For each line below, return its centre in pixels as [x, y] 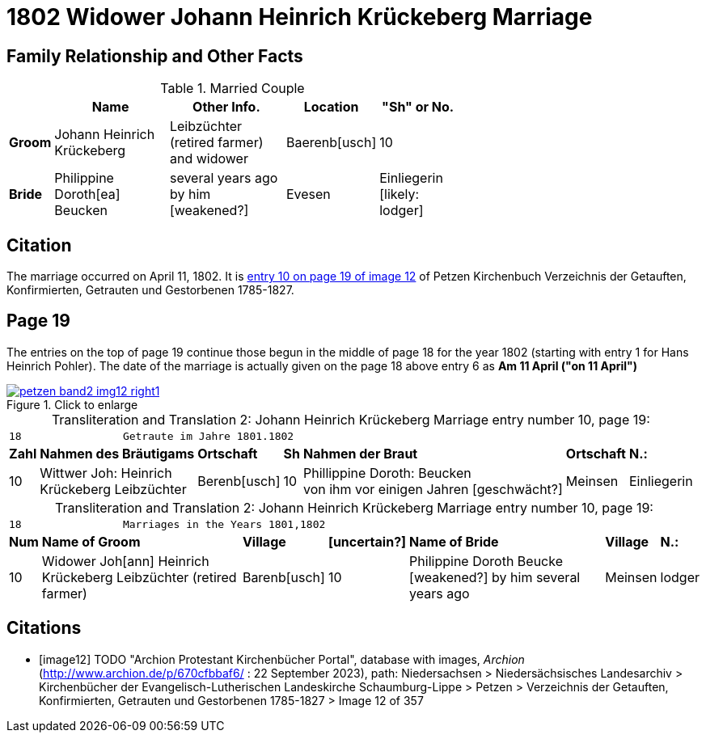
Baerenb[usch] [331, 143]
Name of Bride [454, 541]
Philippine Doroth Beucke [486, 561]
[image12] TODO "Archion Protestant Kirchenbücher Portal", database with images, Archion [282, 659]
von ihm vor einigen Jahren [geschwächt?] [433, 489]
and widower [209, 159]
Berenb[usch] [239, 481]
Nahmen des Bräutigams [117, 453]
